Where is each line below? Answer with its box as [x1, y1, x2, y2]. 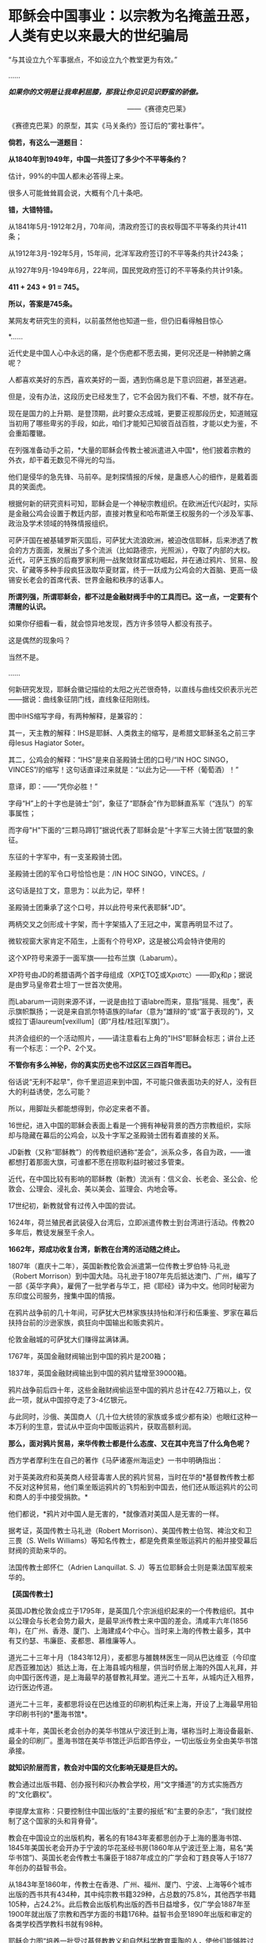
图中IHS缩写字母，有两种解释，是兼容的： [8, 711, 145, 721]
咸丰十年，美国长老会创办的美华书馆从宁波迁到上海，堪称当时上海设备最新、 [8, 1726, 258, 1735]
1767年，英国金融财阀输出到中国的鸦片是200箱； [8, 1351, 169, 1360]
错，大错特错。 [8, 205, 57, 214]
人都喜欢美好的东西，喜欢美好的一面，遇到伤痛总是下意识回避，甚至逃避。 [8, 374, 251, 384]
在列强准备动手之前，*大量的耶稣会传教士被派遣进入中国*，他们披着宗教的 [8, 445, 252, 454]
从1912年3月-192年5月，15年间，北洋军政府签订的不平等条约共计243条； [8, 248, 245, 258]
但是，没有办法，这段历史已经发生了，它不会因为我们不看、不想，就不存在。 [8, 392, 258, 401]
